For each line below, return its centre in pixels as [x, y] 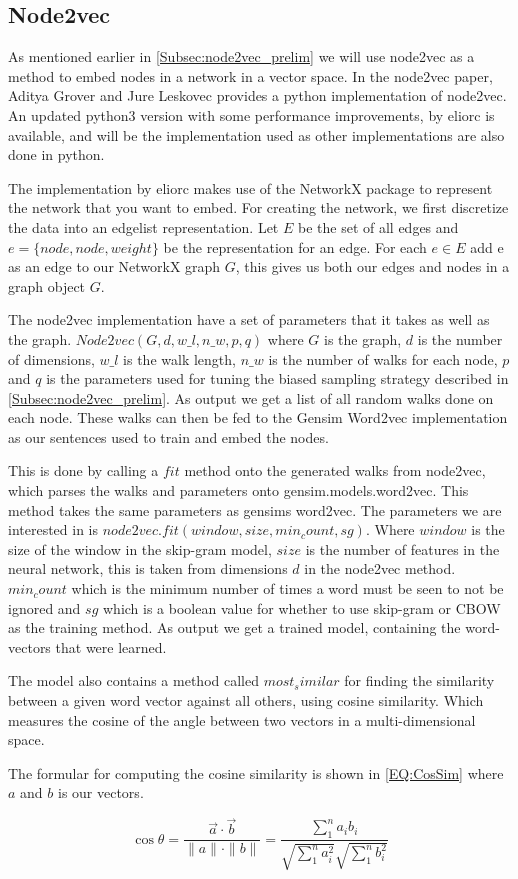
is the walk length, [179, 358]
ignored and [44, 607]
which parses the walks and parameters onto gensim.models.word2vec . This [238, 490]
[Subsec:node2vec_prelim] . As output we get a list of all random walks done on [251, 397]
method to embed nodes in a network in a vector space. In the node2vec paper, [250, 75]
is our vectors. [100, 792]
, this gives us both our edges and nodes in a [372, 266]
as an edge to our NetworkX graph [114, 266]
